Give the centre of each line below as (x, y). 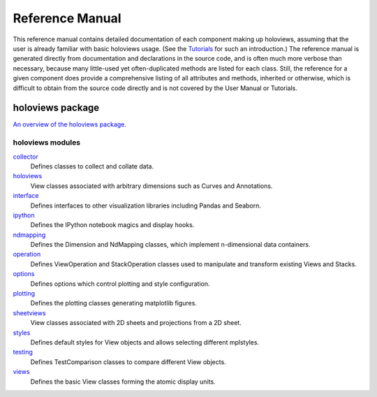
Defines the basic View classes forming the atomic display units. (123, 382)
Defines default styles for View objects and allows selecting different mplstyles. (145, 342)
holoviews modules (46, 143)
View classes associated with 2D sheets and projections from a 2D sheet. (136, 323)
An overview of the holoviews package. (70, 124)
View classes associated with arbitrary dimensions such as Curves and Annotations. (151, 186)
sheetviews (29, 313)
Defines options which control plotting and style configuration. (120, 284)
